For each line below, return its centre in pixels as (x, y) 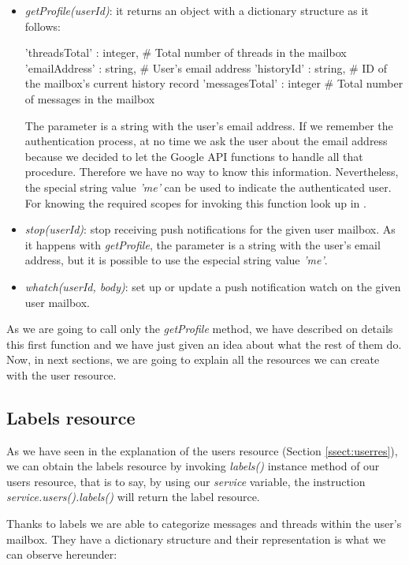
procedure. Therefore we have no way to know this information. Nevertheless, (212, 172)
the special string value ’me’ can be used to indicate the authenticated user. (208, 187)
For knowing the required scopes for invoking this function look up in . (195, 202)
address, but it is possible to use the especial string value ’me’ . (176, 260)
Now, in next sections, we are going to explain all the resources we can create (193, 359)
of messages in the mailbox (90, 98)
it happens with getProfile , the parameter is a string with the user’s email (203, 244)
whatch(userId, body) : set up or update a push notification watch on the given (213, 286)
